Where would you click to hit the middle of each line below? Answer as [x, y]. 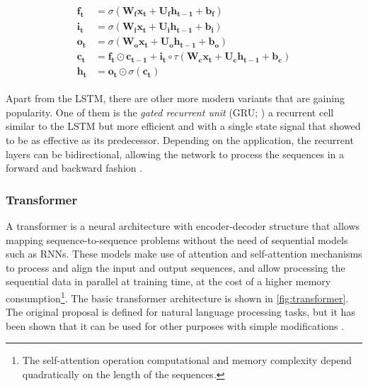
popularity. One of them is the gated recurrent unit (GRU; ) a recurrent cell [170, 112]
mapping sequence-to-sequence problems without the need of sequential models [177, 239]
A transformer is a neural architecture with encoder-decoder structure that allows [183, 225]
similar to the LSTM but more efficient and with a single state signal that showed [183, 126]
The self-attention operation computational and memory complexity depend [187, 360]
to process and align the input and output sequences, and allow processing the [176, 267]
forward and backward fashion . [74, 168]
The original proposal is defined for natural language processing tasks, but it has [180, 312]
